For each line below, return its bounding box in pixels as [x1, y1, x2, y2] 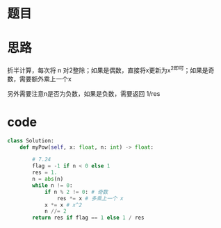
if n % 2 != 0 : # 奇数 [44, 188, 108, 195]
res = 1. [32, 169, 58, 177]
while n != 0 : [32, 181, 73, 189]
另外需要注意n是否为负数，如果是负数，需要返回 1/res [7, 89, 161, 97]
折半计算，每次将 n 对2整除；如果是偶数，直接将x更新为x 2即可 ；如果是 [7, 65, 208, 74]
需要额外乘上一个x [19, 74, 72, 83]
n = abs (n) [32, 176, 64, 183]
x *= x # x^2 [44, 202, 82, 209]
